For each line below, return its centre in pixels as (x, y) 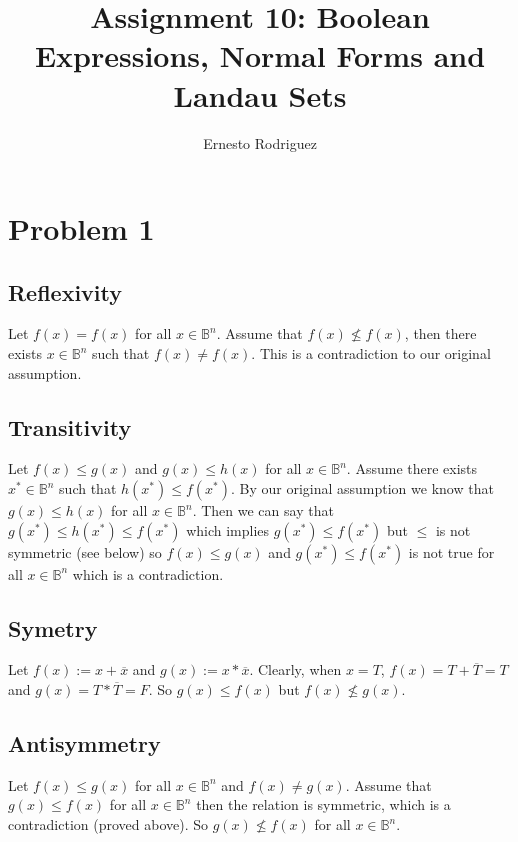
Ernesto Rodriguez (260, 142)
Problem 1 (81, 228)
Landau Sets (260, 94)
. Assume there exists (412, 468)
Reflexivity (65, 291)
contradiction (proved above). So (108, 824)
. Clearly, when (295, 669)
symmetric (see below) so (85, 551)
